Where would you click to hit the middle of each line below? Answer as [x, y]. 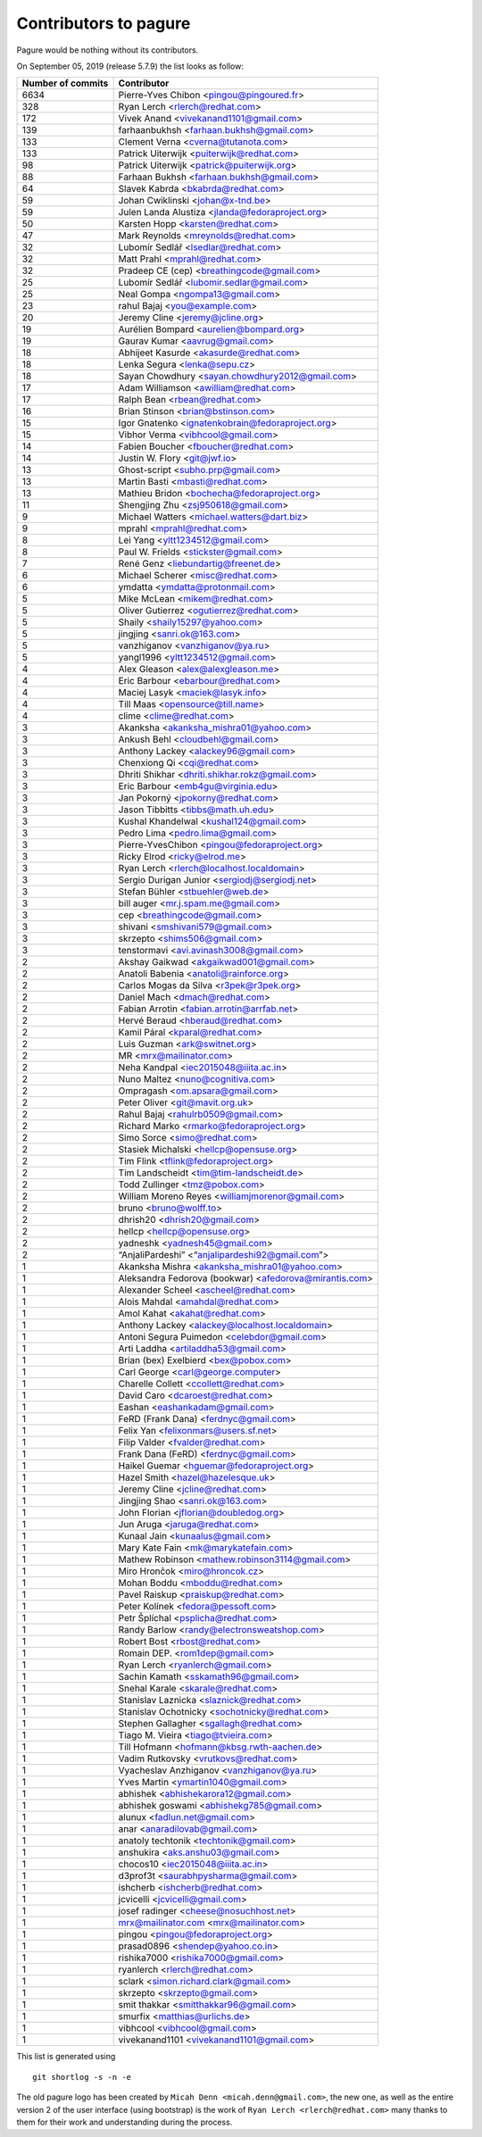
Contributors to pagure [104, 23]
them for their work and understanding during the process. [125, 2122]
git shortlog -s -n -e [82, 2077]
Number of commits [65, 83]
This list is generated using [66, 2057]
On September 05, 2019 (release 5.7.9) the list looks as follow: [130, 66]
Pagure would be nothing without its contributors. [108, 50]
